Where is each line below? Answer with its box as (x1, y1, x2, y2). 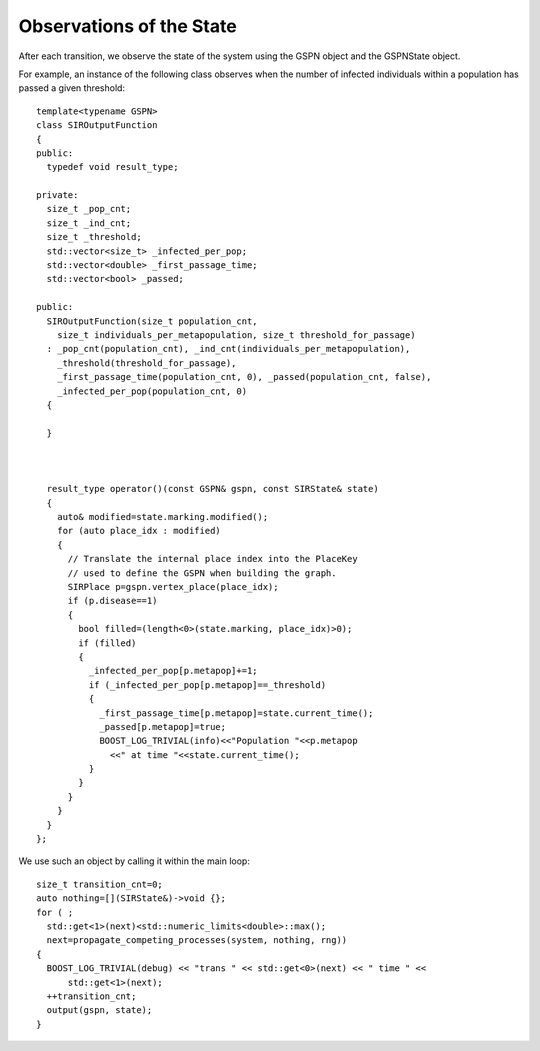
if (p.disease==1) (67, 595, 158, 607)
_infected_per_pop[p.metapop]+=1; (88, 665, 259, 677)
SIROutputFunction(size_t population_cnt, (46, 315, 259, 327)
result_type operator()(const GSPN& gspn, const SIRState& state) (46, 483, 379, 495)
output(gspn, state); (46, 1005, 153, 1016)
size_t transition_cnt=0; (36, 878, 164, 890)
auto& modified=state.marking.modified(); (56, 511, 269, 523)
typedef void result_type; (46, 161, 179, 173)
